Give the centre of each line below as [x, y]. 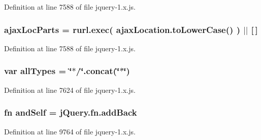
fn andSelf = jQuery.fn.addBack [71, 112]
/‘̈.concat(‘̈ [98, 71]
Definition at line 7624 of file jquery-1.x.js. [70, 90]
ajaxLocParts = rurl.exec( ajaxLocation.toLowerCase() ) [122, 29]
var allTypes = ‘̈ [38, 71]
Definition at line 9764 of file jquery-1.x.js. [70, 131]
